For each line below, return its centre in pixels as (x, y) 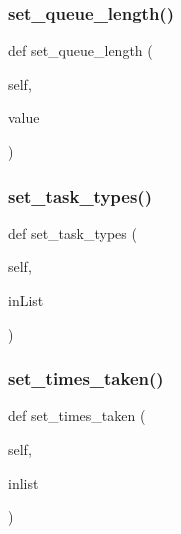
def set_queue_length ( (80, 50)
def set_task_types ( (72, 232)
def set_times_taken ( (77, 415)
